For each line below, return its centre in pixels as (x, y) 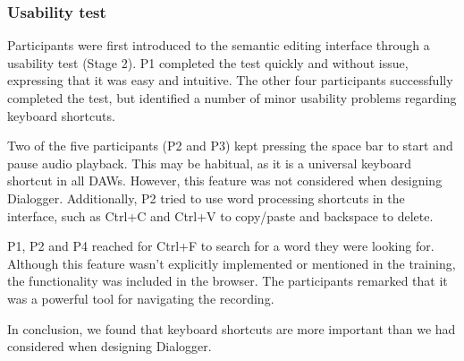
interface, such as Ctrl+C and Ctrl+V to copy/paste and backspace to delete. (220, 215)
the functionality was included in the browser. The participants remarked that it (228, 281)
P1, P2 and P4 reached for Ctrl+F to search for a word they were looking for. (221, 246)
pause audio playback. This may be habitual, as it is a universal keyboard (209, 163)
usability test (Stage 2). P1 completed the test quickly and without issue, (208, 62)
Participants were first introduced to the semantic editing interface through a (219, 45)
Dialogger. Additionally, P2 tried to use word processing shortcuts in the (206, 198)
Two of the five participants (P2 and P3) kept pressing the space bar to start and (230, 146)
